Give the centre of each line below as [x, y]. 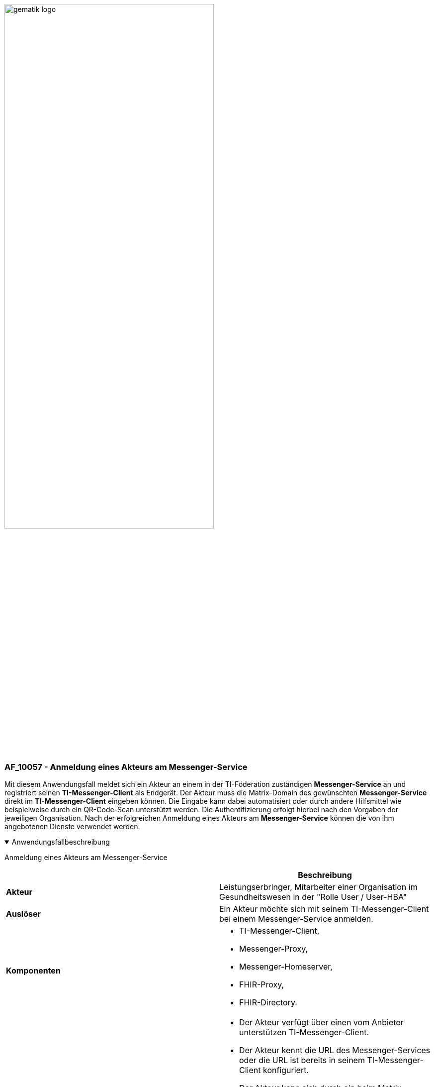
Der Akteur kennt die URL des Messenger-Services [335, 1050]
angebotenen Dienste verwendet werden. [72, 827]
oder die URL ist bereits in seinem [302, 1060]
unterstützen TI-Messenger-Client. [304, 1033]
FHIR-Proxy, [262, 985]
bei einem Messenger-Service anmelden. [296, 919]
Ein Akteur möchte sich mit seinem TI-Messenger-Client [324, 909]
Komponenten [33, 971]
